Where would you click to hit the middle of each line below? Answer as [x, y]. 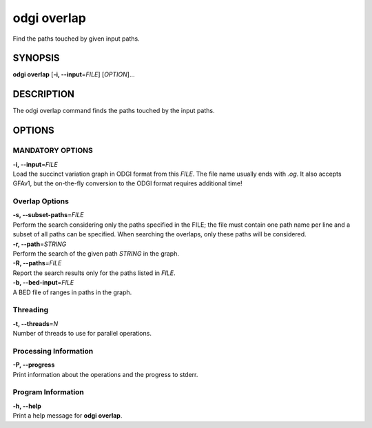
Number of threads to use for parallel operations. [82, 334]
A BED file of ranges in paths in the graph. [72, 292]
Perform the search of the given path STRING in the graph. [96, 254]
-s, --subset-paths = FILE [48, 215]
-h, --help [27, 406]
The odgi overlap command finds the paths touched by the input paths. [114, 111]
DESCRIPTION [44, 94]
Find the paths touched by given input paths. [76, 39]
